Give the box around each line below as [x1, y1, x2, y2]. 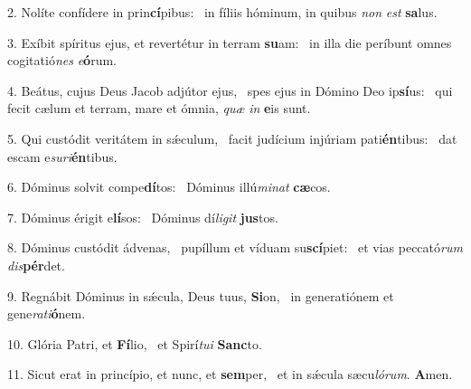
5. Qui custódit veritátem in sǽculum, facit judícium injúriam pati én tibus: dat [7, 128, 457, 147]
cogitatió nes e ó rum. [7, 51, 117, 70]
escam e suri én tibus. [7, 147, 118, 166]
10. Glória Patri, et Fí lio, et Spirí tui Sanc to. [7, 334, 262, 353]
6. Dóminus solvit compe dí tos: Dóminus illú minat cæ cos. [7, 177, 331, 196]
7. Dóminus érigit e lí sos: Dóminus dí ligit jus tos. [7, 207, 278, 226]
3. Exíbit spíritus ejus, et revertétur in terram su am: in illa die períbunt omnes [7, 33, 452, 52]
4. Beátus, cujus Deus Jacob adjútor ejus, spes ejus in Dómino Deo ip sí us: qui [7, 81, 453, 100]
